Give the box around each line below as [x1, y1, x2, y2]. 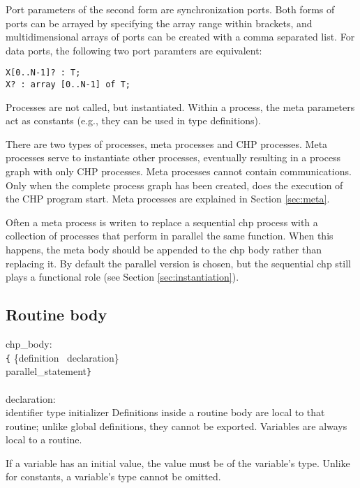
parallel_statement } [6, 364, 92, 378]
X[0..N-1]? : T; [6, 68, 81, 78]
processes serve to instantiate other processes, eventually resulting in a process [6, 150, 341, 165]
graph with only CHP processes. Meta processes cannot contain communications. [6, 164, 352, 179]
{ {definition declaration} [6, 350, 119, 364]
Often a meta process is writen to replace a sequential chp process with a [6, 214, 318, 229]
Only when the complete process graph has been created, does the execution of [6, 177, 343, 192]
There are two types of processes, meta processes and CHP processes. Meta [6, 136, 328, 151]
